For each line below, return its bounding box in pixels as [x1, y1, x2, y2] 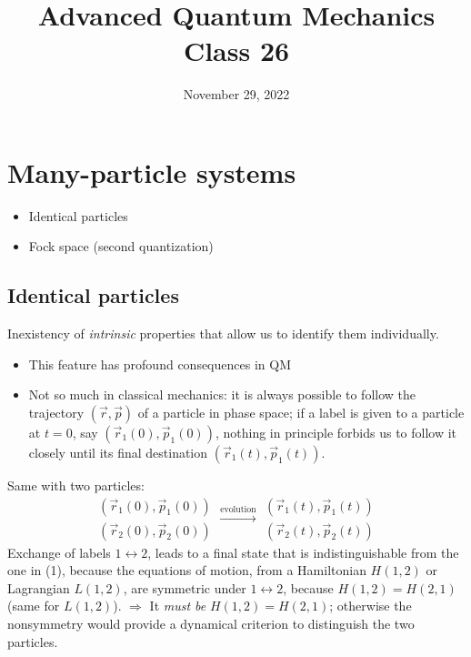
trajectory [28, 403, 85, 422]
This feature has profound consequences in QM [28, 354, 291, 373]
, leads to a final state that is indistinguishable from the [147, 542, 459, 561]
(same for [7, 596, 60, 615]
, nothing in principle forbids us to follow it [215, 423, 457, 442]
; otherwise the [329, 596, 412, 615]
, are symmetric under [123, 578, 246, 597]
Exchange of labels [7, 542, 111, 561]
